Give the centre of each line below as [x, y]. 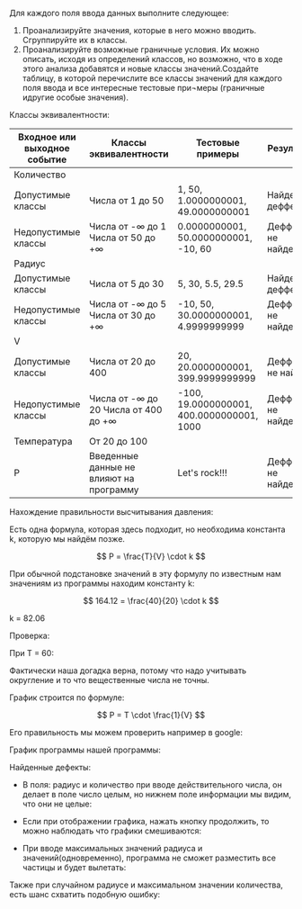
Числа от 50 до [122, 238]
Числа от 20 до [122, 361]
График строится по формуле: [67, 697]
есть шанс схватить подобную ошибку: [85, 894]
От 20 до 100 [118, 441]
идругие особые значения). [75, 97]
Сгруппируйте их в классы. [75, 40]
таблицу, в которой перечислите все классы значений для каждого [152, 78]
